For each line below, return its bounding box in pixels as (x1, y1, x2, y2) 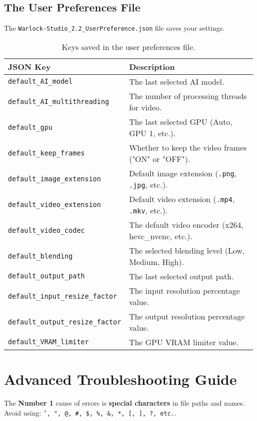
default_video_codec (8, 226, 85, 234)
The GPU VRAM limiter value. (129, 336, 239, 348)
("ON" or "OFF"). (129, 153, 190, 164)
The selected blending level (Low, (129, 244, 245, 256)
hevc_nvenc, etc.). (129, 230, 193, 242)
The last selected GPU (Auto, (129, 115, 233, 127)
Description (129, 60, 175, 72)
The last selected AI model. (129, 75, 224, 87)
